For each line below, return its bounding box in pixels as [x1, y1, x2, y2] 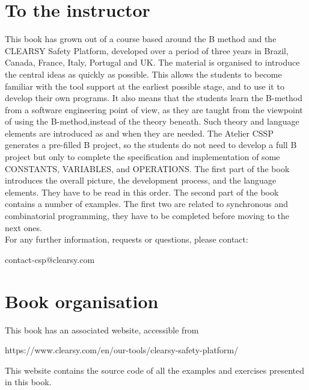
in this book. [5, 376, 52, 388]
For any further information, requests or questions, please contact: [5, 233, 248, 246]
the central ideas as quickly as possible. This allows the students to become [5, 67, 282, 80]
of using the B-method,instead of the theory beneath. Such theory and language [5, 115, 299, 128]
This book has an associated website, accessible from [5, 323, 199, 336]
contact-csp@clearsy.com [5, 253, 95, 265]
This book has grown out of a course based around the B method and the [5, 32, 277, 45]
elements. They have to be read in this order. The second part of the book [5, 185, 279, 198]
